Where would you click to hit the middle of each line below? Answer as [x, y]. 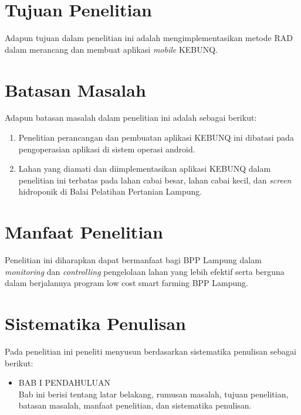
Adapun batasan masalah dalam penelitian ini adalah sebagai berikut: [131, 118]
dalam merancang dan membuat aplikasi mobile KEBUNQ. [111, 49]
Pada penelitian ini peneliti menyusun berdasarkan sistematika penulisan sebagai [151, 351]
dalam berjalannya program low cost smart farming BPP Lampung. [126, 283]
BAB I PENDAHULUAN [65, 382]
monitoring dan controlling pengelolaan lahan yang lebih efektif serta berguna [145, 271]
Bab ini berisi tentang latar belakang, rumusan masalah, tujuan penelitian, [153, 394]
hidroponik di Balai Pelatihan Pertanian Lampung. [110, 191]
